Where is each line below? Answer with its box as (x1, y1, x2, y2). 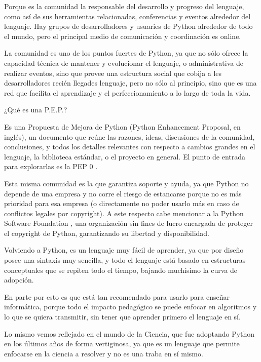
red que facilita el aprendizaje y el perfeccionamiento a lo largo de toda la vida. (4, 87, 251, 98)
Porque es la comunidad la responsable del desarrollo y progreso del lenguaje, (4, 1, 244, 11)
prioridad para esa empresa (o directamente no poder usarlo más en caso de (4, 198, 239, 209)
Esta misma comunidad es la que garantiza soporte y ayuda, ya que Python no (4, 178, 249, 188)
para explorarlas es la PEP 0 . (4, 161, 98, 172)
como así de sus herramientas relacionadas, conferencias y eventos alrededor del (4, 11, 251, 21)
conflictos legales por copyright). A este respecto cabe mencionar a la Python (4, 208, 244, 218)
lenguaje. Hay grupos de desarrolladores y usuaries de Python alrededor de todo (4, 21, 253, 31)
